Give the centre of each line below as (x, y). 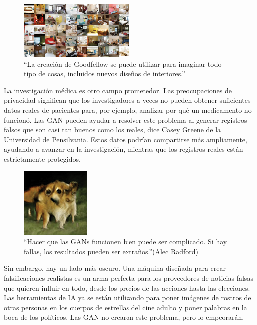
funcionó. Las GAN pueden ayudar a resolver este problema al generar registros (126, 119)
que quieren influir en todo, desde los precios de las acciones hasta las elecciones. (127, 287)
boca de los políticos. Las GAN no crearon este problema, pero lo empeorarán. (124, 317)
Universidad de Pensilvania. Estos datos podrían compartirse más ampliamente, (126, 139)
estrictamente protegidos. (42, 158)
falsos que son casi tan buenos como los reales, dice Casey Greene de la (113, 129)
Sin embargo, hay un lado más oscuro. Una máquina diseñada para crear (115, 268)
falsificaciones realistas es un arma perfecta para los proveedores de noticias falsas (128, 277)
